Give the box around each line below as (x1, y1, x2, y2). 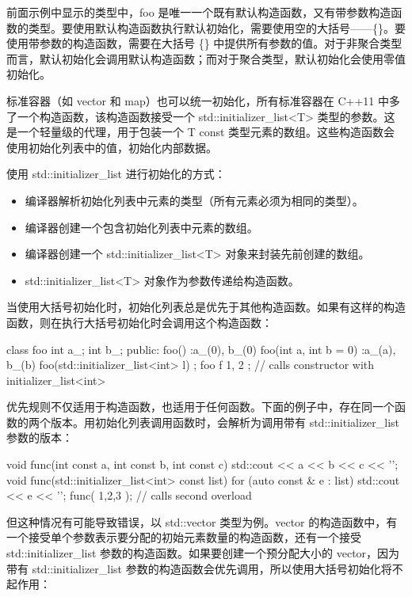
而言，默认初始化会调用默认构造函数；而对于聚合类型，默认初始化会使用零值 (6, 50, 406, 67)
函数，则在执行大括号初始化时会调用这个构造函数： (6, 314, 273, 330)
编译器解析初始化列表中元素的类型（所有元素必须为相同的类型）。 (25, 192, 364, 208)
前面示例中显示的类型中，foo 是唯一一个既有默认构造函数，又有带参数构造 (6, 4, 391, 20)
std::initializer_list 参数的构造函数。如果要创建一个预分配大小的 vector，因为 (6, 545, 400, 561)
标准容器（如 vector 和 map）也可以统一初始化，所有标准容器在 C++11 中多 (6, 92, 401, 108)
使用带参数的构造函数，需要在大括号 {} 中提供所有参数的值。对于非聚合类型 (6, 35, 402, 51)
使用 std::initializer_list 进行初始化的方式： (6, 165, 226, 182)
